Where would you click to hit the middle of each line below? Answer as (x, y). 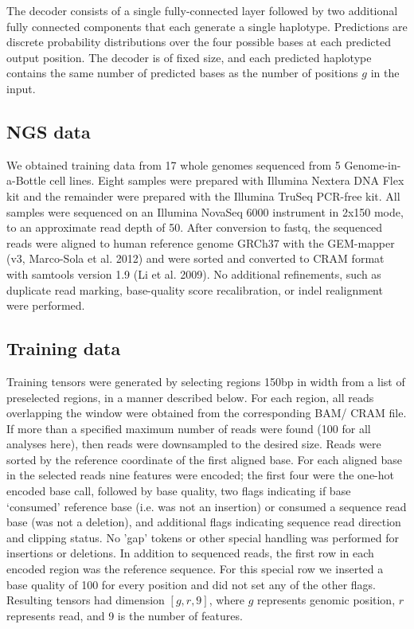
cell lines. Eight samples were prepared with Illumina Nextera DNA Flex (227, 180)
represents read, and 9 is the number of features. (125, 615)
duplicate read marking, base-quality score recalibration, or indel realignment (195, 289)
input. (21, 88)
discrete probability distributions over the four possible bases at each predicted (199, 42)
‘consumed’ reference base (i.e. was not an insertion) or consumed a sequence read (207, 506)
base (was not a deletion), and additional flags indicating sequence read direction (204, 522)
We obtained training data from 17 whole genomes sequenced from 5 (174, 164)
